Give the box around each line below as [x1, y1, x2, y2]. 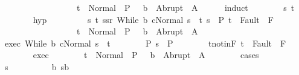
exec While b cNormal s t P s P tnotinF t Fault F [4, 36, 286, 49]
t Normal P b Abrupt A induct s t [76, 1, 295, 13]
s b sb [4, 60, 69, 73]
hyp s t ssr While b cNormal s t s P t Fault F [33, 13, 274, 25]
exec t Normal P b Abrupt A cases [33, 48, 259, 61]
